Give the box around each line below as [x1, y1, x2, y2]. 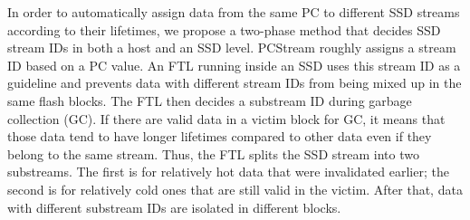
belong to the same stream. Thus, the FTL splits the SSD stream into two [7, 144, 419, 163]
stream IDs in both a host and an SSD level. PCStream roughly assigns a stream [7, 38, 456, 57]
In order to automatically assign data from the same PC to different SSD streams [7, 3, 460, 21]
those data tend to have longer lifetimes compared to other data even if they [7, 127, 432, 146]
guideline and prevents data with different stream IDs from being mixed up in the [7, 73, 462, 92]
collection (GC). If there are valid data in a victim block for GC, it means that [7, 109, 446, 128]
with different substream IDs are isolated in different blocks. [7, 197, 341, 216]
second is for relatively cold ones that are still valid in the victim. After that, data [7, 179, 463, 198]
